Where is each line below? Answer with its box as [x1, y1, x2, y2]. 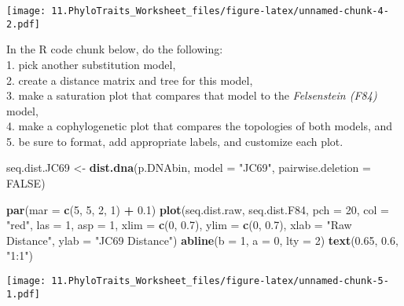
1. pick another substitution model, [6, 56, 176, 72]
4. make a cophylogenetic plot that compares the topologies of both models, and [6, 118, 393, 134]
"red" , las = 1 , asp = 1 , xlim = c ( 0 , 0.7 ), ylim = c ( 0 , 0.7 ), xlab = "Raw [6, 217, 352, 233]
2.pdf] [6, 18, 40, 30]
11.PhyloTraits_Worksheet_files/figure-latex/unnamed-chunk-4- [51, 5, 389, 16]
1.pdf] [6, 288, 40, 300]
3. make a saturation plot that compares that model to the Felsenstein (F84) [6, 87, 377, 104]
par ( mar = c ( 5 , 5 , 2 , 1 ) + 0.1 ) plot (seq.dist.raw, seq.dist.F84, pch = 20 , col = [6, 201, 389, 217]
